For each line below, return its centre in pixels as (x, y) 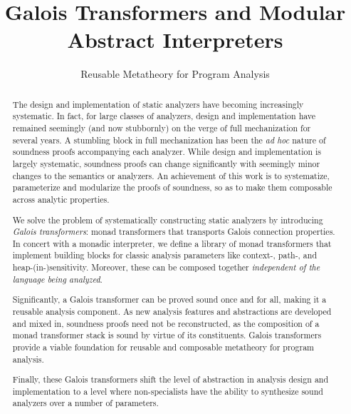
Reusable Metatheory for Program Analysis (175, 74)
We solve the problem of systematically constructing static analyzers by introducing (168, 219)
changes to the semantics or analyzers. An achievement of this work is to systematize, (171, 175)
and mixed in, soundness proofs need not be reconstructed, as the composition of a (166, 323)
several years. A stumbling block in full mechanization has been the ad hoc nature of (169, 140)
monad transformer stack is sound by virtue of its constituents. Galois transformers (167, 335)
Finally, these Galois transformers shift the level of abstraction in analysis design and (171, 379)
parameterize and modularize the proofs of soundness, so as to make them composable (172, 187)
